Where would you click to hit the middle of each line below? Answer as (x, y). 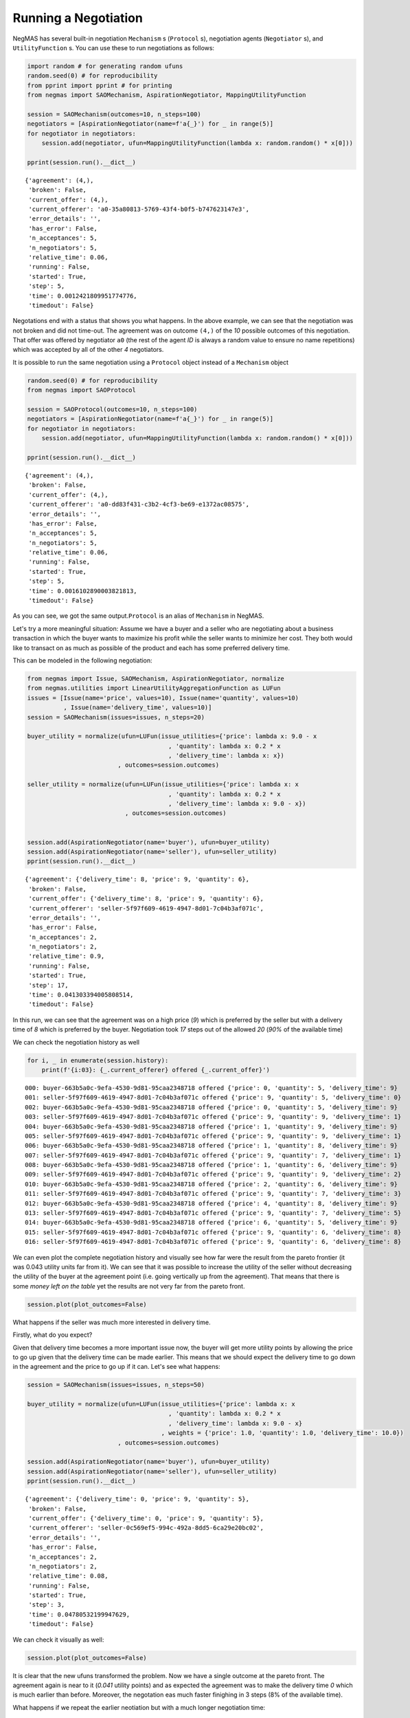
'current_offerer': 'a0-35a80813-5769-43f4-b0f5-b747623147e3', (139, 209)
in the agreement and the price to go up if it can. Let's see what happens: (116, 1367)
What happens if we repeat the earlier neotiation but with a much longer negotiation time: (139, 1707)
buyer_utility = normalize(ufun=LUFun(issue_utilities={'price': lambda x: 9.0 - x (172, 736)
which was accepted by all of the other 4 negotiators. (88, 350)
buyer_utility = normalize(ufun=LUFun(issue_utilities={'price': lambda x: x (161, 1404)
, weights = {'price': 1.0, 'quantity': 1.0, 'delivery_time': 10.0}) (283, 1433)
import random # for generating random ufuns (105, 66)
